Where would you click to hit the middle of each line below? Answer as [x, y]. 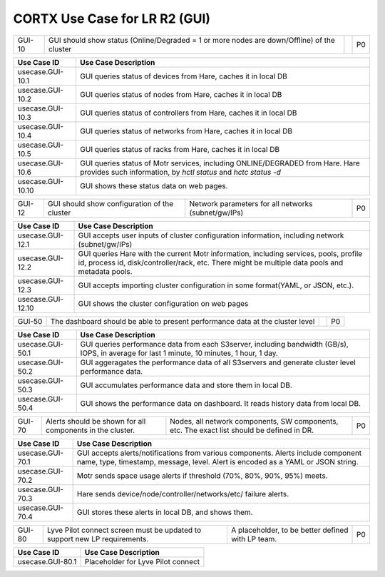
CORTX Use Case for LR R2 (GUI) [112, 19]
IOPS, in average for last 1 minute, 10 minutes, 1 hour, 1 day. [179, 353]
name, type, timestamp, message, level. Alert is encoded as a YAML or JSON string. [218, 461]
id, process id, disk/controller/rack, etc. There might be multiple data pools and [211, 262]
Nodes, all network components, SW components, [254, 421]
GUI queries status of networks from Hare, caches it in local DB [186, 131]
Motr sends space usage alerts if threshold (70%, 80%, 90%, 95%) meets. [202, 476]
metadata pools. [105, 271]
